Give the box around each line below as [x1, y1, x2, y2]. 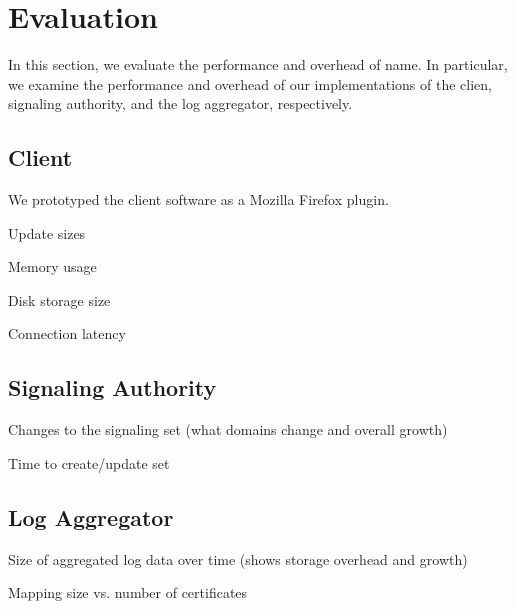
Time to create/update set [8, 452, 170, 473]
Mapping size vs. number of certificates [8, 582, 248, 603]
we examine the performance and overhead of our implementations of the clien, [8, 73, 492, 94]
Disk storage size [8, 289, 111, 310]
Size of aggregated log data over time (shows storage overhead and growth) [8, 548, 468, 569]
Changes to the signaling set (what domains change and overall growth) [8, 419, 448, 440]
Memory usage [8, 256, 97, 277]
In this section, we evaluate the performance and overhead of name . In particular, [8, 54, 508, 75]
